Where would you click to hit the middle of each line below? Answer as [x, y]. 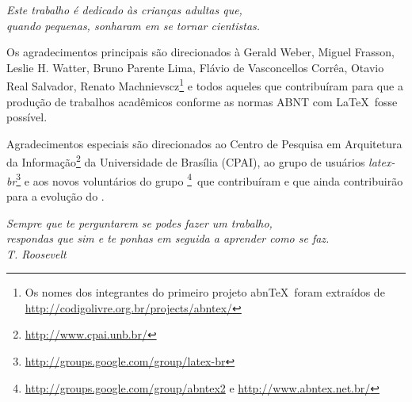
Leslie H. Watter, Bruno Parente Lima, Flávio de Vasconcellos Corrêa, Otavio [195, 67]
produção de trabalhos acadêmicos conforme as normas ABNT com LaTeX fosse [202, 101]
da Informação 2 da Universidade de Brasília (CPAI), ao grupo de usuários [186, 161]
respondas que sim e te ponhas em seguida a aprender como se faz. [168, 238]
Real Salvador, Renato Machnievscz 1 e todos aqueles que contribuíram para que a [205, 85]
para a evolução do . [55, 195]
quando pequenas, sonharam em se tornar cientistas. [134, 25]
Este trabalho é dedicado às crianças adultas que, [124, 10]
